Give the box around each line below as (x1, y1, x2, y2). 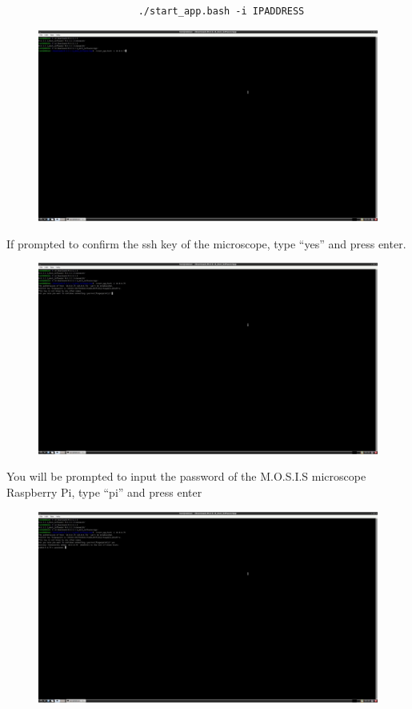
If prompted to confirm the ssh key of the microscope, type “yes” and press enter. (6, 235, 406, 252)
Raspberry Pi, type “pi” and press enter (6, 483, 202, 500)
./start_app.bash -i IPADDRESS (138, 6, 305, 17)
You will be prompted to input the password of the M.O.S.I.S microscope (6, 468, 366, 485)
